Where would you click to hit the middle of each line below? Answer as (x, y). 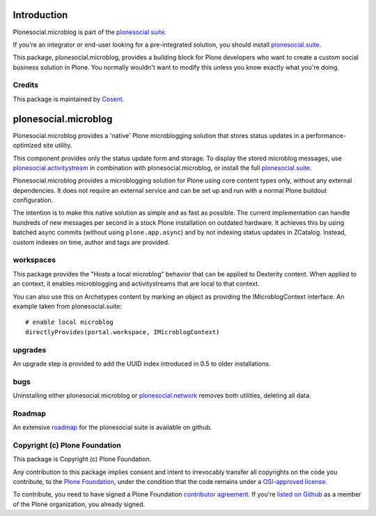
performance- (326, 135)
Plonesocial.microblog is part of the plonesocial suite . (90, 32)
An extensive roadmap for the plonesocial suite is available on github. (112, 428)
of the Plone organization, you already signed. (79, 504)
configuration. (33, 200)
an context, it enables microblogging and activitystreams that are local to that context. (136, 284)
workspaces (34, 260)
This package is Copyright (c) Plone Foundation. (82, 459)
